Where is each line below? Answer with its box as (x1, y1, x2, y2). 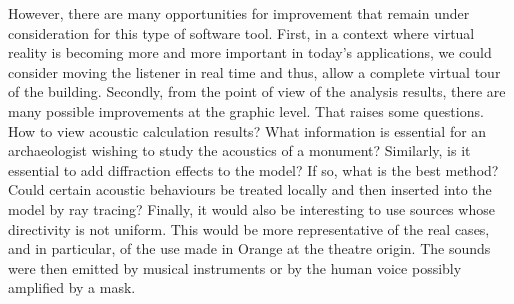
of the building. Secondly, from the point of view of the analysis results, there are (8, 81, 506, 102)
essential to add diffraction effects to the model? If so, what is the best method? (8, 159, 499, 180)
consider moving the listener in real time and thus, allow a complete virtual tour (8, 61, 501, 82)
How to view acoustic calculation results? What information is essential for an (8, 120, 487, 141)
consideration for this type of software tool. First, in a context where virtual (8, 22, 475, 43)
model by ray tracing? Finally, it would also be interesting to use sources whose (8, 198, 495, 219)
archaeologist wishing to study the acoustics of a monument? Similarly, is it (8, 140, 471, 161)
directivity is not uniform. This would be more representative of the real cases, (8, 218, 490, 239)
